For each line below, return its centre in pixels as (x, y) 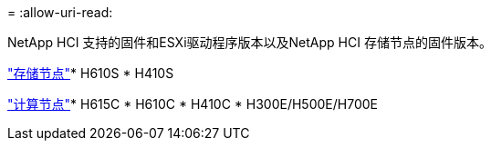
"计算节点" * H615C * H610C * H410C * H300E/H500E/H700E (193, 104)
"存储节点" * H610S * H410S (91, 73)
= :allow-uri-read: (60, 12)
